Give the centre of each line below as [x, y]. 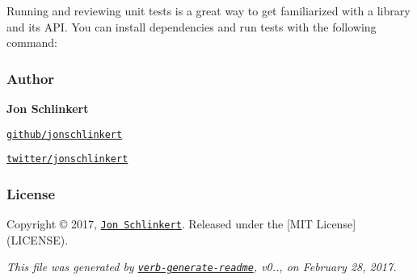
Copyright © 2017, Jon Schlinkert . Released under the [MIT [160, 224]
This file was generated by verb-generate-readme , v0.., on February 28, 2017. [202, 267]
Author [31, 78]
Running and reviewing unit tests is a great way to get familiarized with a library [208, 10]
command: [32, 42]
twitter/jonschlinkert [67, 159]
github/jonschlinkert [65, 134]
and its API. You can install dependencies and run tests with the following [192, 26]
